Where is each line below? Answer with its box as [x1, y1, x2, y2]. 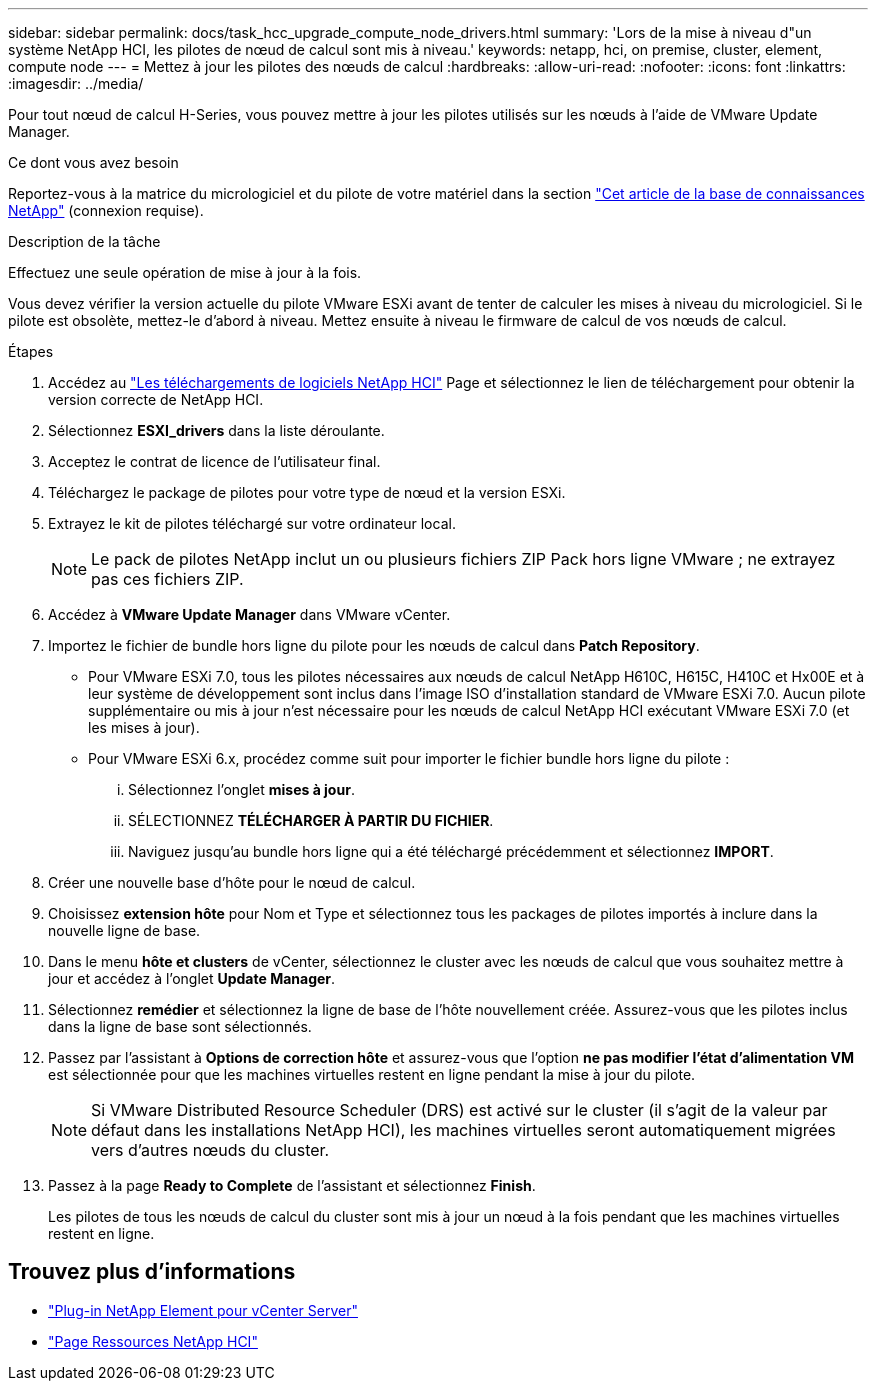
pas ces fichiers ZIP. [91, 569, 244, 589]
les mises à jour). [88, 719, 200, 736]
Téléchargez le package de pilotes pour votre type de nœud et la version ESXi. [48, 484, 566, 501]
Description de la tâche [8, 233, 161, 250]
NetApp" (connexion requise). [8, 202, 204, 219]
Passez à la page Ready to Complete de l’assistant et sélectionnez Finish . [48, 1177, 536, 1194]
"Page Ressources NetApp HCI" [48, 1332, 258, 1350]
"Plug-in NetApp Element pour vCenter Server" [48, 1301, 358, 1319]
